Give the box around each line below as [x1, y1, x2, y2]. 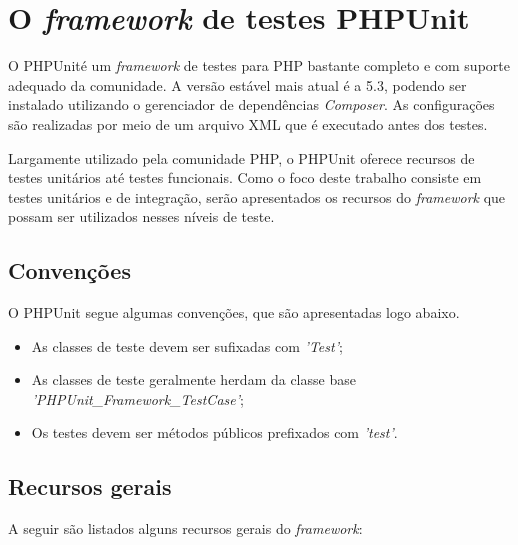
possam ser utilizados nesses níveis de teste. [8, 206, 275, 227]
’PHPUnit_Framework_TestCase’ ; [31, 388, 244, 409]
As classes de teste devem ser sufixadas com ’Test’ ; [31, 335, 343, 356]
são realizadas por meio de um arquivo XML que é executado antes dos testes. [8, 113, 488, 134]
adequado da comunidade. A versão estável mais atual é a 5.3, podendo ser [8, 74, 467, 95]
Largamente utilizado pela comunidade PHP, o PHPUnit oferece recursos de [8, 147, 475, 168]
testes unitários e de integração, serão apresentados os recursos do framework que [8, 186, 506, 207]
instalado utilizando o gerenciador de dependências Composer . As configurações [8, 94, 495, 115]
